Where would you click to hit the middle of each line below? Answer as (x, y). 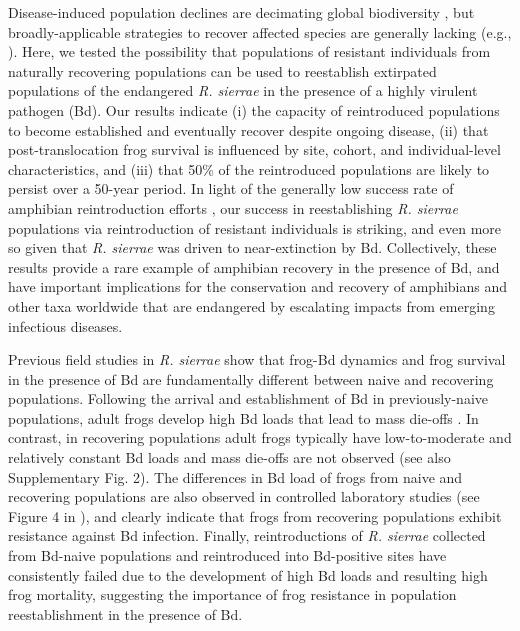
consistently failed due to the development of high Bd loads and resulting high (248, 574)
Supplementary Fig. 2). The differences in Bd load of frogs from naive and (235, 476)
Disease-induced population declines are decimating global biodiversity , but (241, 12)
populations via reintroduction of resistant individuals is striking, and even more (255, 227)
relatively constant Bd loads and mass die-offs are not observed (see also (229, 457)
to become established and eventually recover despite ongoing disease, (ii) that (248, 129)
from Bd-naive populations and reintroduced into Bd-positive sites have (227, 555)
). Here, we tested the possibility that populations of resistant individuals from (249, 51)
